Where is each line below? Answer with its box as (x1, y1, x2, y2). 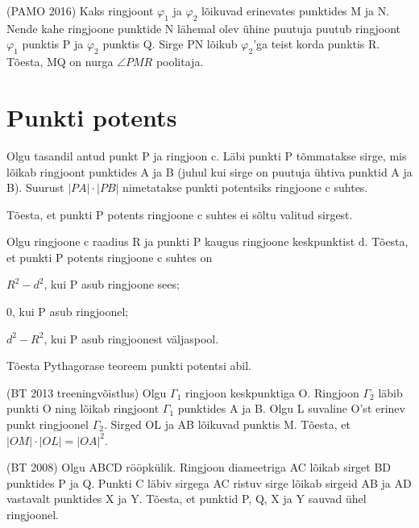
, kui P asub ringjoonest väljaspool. (44, 330, 219, 347)
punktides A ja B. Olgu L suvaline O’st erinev (177, 400, 405, 417)
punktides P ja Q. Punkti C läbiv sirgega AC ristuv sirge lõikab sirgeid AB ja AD (6, 474, 412, 491)
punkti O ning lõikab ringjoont (6, 400, 160, 417)
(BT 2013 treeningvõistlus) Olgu (6, 384, 167, 401)
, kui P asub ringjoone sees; (44, 276, 180, 293)
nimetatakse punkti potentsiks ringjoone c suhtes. (122, 179, 368, 196)
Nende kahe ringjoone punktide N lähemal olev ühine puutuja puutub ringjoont (6, 19, 401, 36)
